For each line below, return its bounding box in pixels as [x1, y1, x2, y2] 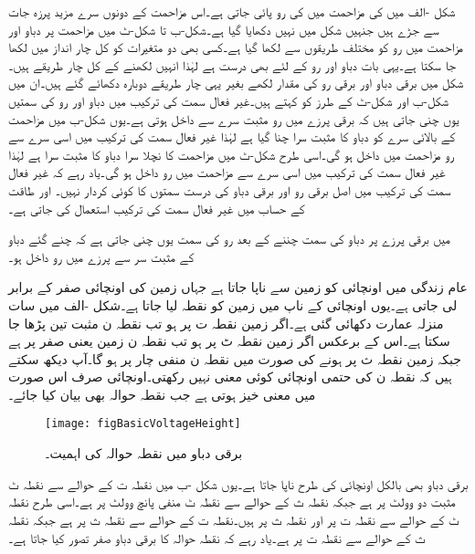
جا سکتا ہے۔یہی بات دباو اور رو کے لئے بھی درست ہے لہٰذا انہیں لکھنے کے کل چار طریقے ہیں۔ [8, 55, 457, 74]
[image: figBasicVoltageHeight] [45, 417, 241, 431]
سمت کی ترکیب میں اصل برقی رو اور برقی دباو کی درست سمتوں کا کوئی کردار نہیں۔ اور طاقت [8, 180, 451, 199]
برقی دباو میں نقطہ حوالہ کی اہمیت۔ [45, 444, 243, 463]
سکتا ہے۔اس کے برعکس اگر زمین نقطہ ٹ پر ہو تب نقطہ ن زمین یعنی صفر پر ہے [8, 331, 450, 350]
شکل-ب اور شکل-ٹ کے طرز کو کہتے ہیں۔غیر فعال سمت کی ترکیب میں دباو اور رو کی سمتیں [8, 90, 449, 110]
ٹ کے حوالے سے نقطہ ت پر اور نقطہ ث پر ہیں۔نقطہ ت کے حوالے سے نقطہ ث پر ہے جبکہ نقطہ [8, 509, 459, 528]
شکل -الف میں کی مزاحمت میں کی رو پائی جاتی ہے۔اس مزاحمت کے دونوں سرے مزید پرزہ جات [8, 2, 456, 20]
